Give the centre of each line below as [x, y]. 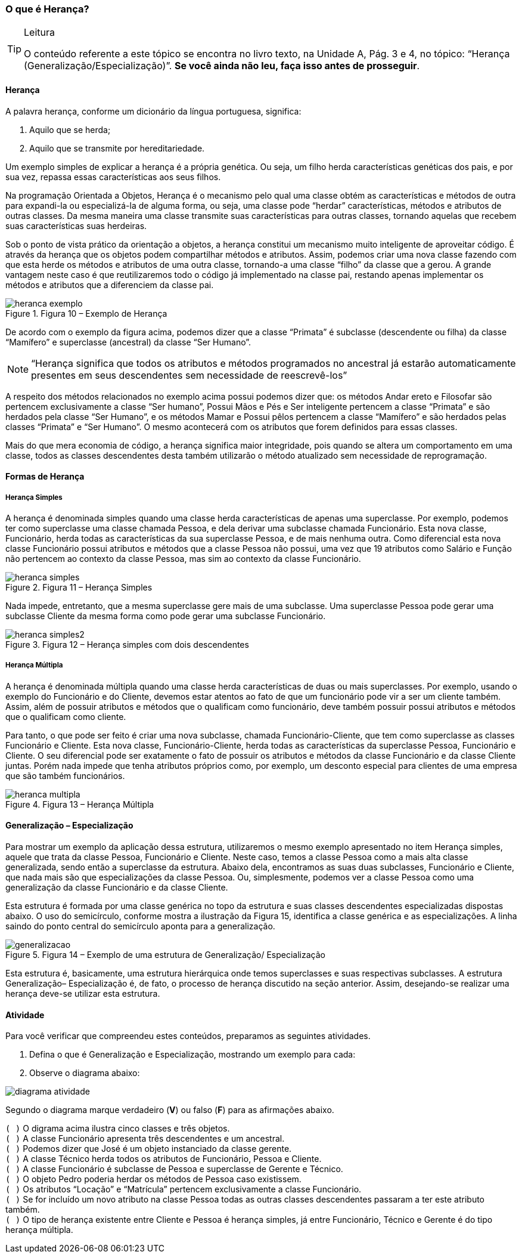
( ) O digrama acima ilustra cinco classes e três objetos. [118, 1129]
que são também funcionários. [65, 775]
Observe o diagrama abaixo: [85, 1073]
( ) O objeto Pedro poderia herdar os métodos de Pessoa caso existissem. [153, 1179]
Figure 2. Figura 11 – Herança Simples [79, 587]
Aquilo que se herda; [70, 129]
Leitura [39, 33]
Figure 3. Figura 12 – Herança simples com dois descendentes [127, 644]
